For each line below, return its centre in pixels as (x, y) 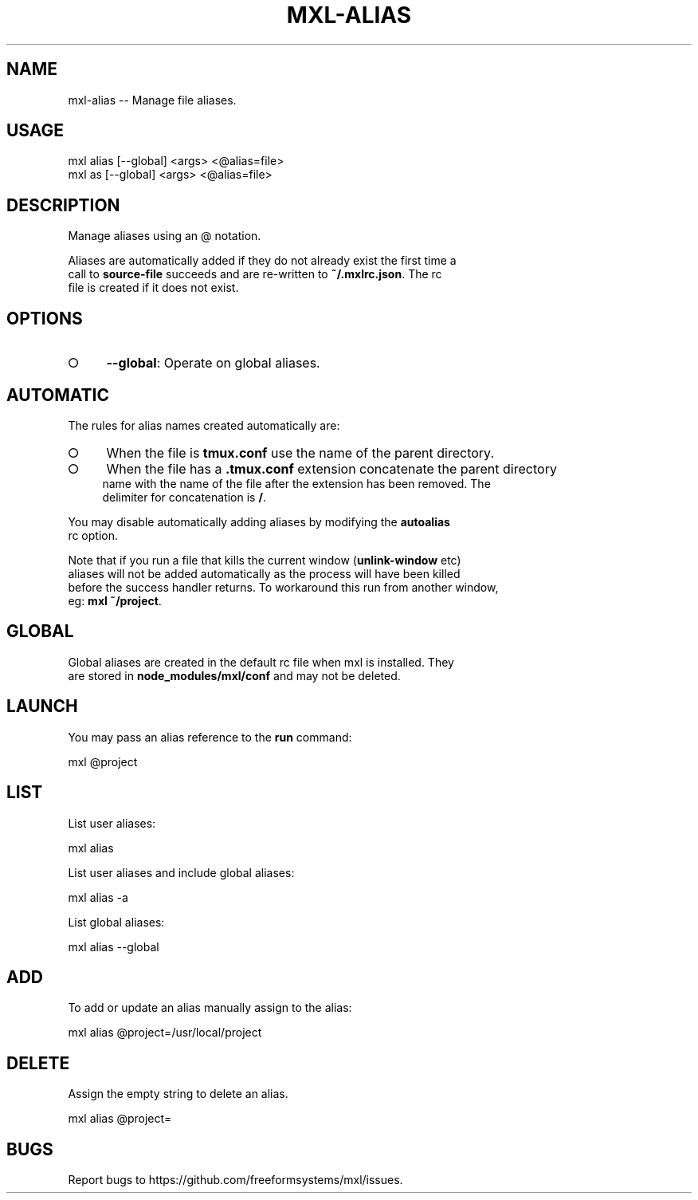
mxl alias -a (98, 897)
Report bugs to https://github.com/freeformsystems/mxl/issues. (235, 1180)
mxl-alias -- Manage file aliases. (152, 100)
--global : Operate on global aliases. (213, 363)
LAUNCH (42, 706)
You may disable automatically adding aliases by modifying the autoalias (259, 521)
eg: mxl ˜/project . (115, 600)
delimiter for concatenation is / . (184, 497)
